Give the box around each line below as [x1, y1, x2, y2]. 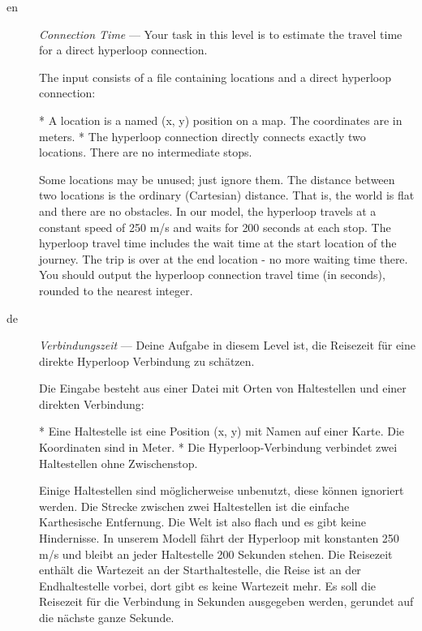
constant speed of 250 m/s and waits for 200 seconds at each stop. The [39, 218, 391, 235]
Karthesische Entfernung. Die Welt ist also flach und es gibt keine [39, 513, 366, 530]
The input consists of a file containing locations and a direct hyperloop [39, 68, 392, 85]
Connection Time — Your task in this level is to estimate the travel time [39, 25, 403, 42]
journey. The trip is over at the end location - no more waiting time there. [39, 250, 408, 267]
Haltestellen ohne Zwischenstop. [39, 454, 198, 471]
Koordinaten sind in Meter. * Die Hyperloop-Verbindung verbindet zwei [39, 439, 398, 456]
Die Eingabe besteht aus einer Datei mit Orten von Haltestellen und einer [39, 380, 407, 397]
